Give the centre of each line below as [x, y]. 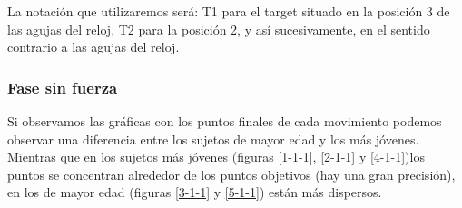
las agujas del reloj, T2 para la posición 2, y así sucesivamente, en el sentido [219, 29]
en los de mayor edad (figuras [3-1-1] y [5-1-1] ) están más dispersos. [195, 192]
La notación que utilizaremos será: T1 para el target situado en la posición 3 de [229, 11]
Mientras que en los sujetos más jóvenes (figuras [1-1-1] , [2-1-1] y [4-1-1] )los [216, 157]
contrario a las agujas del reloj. [93, 47]
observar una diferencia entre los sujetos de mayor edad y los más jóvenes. [213, 139]
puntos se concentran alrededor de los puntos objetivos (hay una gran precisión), [231, 174]
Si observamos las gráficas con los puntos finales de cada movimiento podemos [225, 121]
